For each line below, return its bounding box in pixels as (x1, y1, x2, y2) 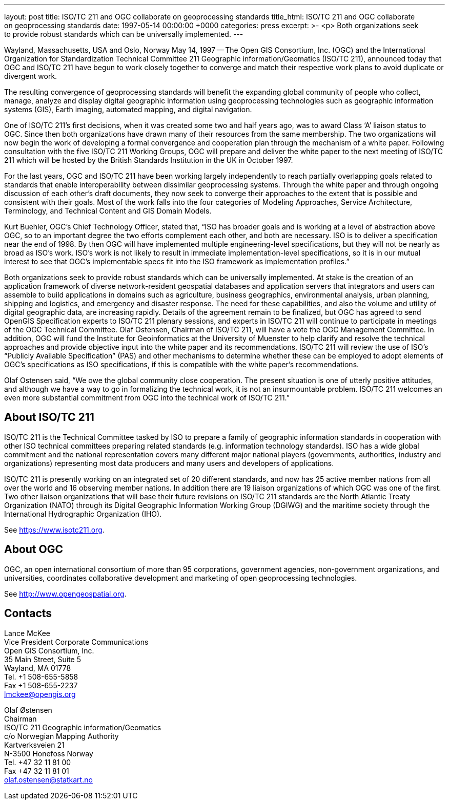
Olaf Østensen (4, 705, 52, 714)
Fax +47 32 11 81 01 (4, 766, 69, 775)
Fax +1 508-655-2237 (4, 681, 78, 690)
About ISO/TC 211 (4, 411, 94, 424)
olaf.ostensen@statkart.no (4, 775, 93, 784)
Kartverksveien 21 (4, 740, 65, 749)
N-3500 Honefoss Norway (4, 749, 93, 758)
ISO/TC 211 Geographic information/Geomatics (4, 723, 161, 732)
